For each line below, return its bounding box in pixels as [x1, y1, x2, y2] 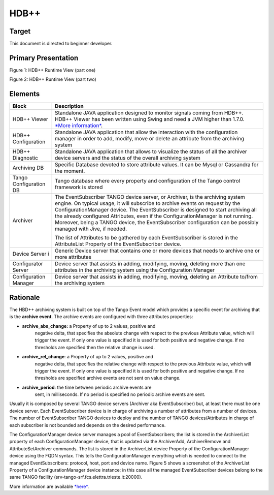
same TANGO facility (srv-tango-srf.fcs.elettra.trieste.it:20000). [9, 474, 143, 480]
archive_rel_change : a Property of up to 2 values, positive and [22, 354, 153, 360]
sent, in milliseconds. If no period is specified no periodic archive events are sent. [35, 391, 205, 397]
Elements [9, 89, 40, 99]
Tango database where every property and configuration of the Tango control [54, 177, 241, 184]
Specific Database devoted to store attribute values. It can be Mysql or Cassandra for [54, 161, 259, 168]
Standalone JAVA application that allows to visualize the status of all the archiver [54, 148, 247, 155]
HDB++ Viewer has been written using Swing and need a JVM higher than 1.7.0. [54, 116, 245, 123]
